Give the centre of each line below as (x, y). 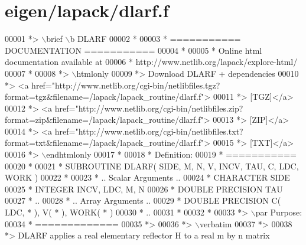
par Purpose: (279, 212)
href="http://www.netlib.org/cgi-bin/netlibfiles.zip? (149, 108)
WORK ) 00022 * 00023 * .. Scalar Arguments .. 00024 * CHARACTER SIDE (147, 177)
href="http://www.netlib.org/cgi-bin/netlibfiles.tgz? (126, 85)
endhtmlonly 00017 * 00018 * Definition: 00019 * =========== (171, 154)
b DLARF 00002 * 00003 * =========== (155, 39)
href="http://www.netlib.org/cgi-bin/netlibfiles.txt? (149, 131)
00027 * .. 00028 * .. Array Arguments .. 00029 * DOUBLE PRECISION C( (143, 200)
